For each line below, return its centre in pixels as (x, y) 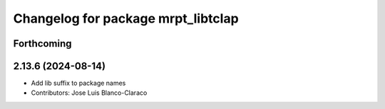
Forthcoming (42, 44)
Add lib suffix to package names (78, 83)
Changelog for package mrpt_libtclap (126, 18)
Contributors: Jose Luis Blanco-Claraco (89, 93)
